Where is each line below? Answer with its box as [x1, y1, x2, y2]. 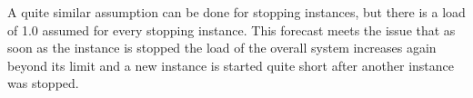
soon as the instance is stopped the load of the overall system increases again [7, 38, 437, 57]
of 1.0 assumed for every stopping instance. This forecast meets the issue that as [7, 20, 456, 39]
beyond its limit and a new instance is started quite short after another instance [7, 55, 455, 74]
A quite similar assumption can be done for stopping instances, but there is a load [7, 3, 466, 21]
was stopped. [7, 73, 79, 93]
